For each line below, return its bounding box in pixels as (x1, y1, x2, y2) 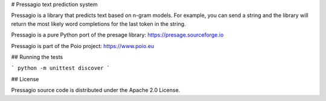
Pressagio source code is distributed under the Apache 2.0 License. (11, 87, 181, 94)
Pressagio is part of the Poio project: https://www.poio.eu (11, 42, 155, 49)
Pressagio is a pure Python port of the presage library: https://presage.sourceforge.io (11, 31, 224, 38)
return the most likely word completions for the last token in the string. (11, 20, 187, 27)
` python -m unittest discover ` (11, 65, 110, 72)
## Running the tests (11, 53, 63, 60)
